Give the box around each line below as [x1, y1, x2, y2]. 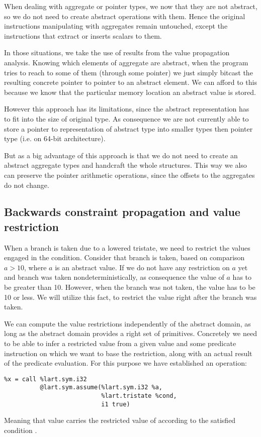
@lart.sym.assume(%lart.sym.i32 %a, [40, 384, 162, 391]
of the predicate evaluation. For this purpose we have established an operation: [4, 358, 247, 368]
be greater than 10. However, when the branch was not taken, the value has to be [4, 282, 255, 292]
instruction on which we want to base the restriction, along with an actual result [4, 348, 252, 358]
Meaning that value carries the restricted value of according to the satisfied [4, 415, 236, 425]
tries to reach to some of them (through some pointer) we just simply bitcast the [4, 67, 253, 77]
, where [24, 262, 47, 272]
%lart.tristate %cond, [101, 392, 177, 400]
